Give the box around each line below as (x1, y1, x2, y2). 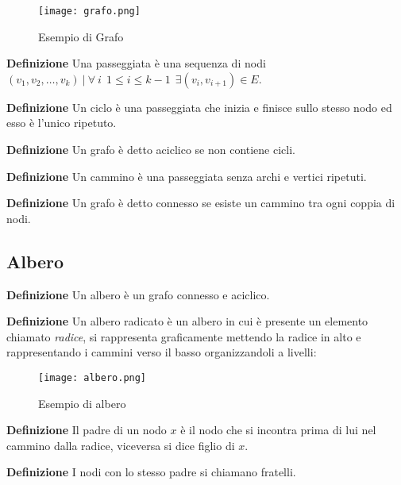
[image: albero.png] (38, 371, 147, 383)
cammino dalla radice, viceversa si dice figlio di (6, 437, 235, 453)
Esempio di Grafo (38, 28, 124, 44)
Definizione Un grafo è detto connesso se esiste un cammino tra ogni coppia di (6, 194, 395, 211)
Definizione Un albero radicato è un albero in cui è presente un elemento (6, 313, 368, 329)
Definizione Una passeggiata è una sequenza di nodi (6, 55, 266, 71)
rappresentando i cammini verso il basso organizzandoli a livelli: (6, 344, 317, 360)
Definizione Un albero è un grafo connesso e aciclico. (6, 286, 270, 302)
